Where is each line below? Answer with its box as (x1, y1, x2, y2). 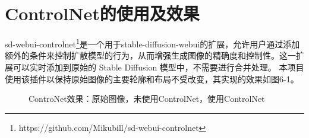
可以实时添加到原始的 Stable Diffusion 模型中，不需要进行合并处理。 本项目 (12, 60, 304, 73)
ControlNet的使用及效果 (5, 1, 200, 25)
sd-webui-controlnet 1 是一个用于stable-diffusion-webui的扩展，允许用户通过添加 (5, 36, 300, 50)
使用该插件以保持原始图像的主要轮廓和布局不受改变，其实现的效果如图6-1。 (5, 72, 299, 85)
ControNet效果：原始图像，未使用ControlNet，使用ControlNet (29, 92, 265, 105)
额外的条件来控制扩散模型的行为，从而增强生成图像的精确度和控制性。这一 (5, 49, 296, 62)
